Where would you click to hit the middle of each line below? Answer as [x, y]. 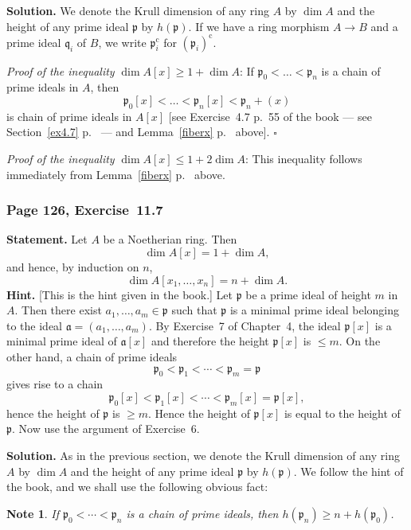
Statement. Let [47, 239]
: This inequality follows [303, 159]
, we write [122, 42]
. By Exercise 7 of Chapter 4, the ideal [245, 325]
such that [194, 310]
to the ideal [34, 325]
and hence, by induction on [73, 267]
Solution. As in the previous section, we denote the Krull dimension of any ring [203, 455]
